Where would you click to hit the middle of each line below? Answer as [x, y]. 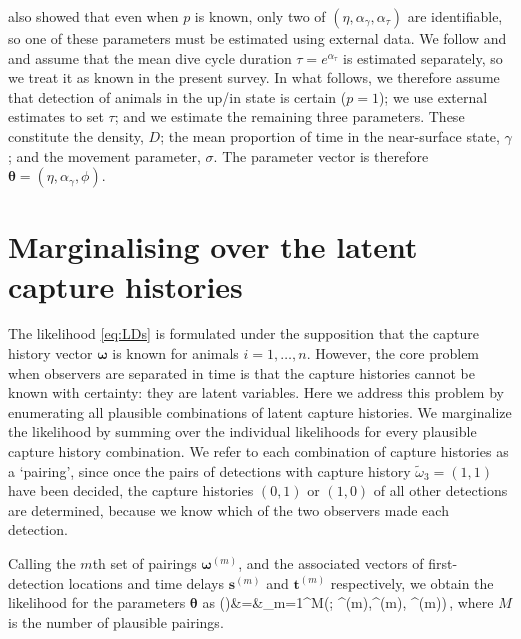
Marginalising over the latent [213, 246]
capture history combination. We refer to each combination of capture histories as [258, 451]
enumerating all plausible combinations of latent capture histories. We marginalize [260, 411]
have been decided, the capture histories [131, 490]
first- [443, 563]
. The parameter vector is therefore [321, 155]
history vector [50, 353]
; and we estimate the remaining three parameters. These [289, 116]
